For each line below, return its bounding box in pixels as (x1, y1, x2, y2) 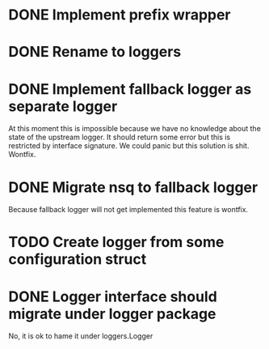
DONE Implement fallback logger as (8, 79, 252, 98)
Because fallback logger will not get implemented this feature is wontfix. (8, 205, 249, 215)
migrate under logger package (8, 304, 216, 323)
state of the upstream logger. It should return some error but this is (8, 132, 231, 143)
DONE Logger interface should (8, 287, 218, 305)
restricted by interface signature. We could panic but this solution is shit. (8, 141, 250, 151)
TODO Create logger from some (8, 233, 225, 252)
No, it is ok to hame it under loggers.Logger (8, 331, 153, 341)
